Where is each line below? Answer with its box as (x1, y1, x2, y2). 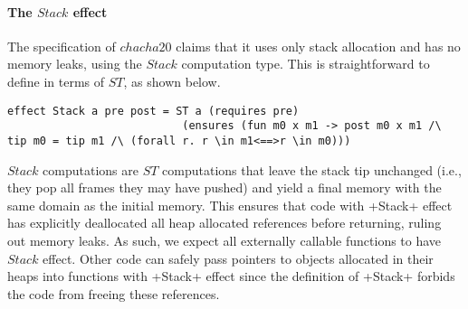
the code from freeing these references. (7, 284, 220, 303)
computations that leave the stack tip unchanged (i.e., (162, 160, 462, 179)
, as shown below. (123, 71, 221, 90)
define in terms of (7, 71, 105, 90)
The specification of (7, 36, 116, 55)
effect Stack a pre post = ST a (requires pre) (7, 104, 300, 117)
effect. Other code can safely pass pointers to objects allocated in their (43, 248, 434, 267)
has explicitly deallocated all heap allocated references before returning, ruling (7, 213, 442, 232)
